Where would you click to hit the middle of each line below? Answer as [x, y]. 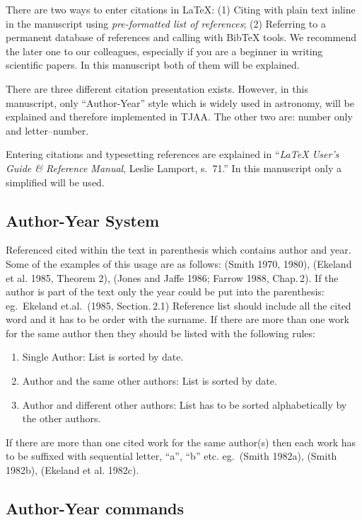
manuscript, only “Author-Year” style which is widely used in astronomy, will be [180, 102]
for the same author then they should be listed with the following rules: [160, 333]
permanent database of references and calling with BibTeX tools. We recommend [181, 37]
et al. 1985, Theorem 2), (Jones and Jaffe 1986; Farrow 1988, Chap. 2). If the [172, 277]
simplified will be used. [55, 182]
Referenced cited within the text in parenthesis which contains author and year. [179, 250]
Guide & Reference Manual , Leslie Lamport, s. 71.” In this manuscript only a [174, 168]
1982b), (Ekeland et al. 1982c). [72, 470]
